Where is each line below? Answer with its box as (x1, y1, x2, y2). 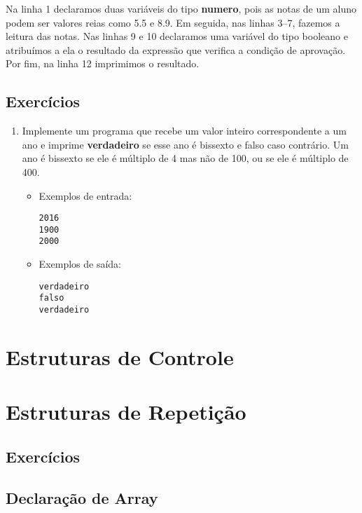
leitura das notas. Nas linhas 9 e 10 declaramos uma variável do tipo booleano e (6, 29, 348, 43)
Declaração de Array (6, 486, 158, 508)
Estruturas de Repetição (6, 397, 246, 426)
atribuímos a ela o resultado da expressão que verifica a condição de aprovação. (6, 42, 346, 57)
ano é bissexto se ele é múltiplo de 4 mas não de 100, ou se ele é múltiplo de (22, 151, 349, 165)
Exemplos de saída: (39, 256, 121, 271)
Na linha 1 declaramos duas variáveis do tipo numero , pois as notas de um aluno (6, 1, 357, 15)
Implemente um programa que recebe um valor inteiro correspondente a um (22, 123, 347, 138)
